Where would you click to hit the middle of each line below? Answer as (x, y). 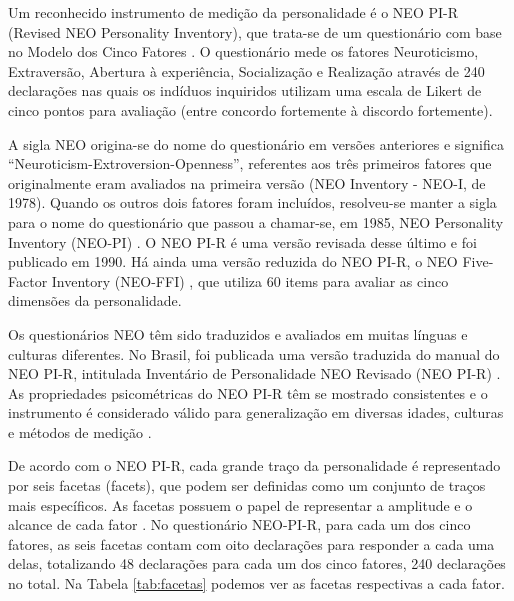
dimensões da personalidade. (95, 300)
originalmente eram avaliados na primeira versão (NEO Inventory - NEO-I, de (247, 182)
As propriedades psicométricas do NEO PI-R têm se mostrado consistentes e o (248, 392)
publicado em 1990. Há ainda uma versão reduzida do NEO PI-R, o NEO (233, 261)
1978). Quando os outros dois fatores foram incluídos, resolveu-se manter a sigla (252, 202)
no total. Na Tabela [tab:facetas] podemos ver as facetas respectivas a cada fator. (256, 583)
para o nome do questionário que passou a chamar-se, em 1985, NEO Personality (256, 221)
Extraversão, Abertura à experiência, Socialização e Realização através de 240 (246, 70)
